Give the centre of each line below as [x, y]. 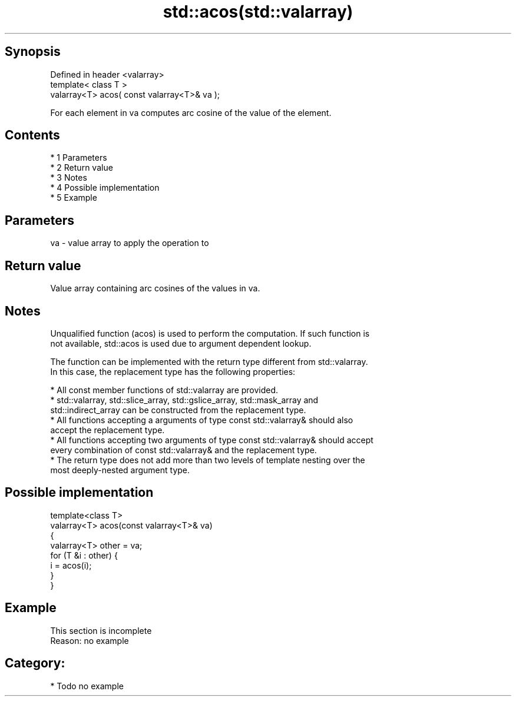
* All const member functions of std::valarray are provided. [164, 390]
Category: [35, 663]
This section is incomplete [101, 630]
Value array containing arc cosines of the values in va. [155, 288]
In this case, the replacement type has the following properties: [173, 371]
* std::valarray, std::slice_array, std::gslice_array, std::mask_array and [184, 400]
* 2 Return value [82, 168]
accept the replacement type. [107, 430]
